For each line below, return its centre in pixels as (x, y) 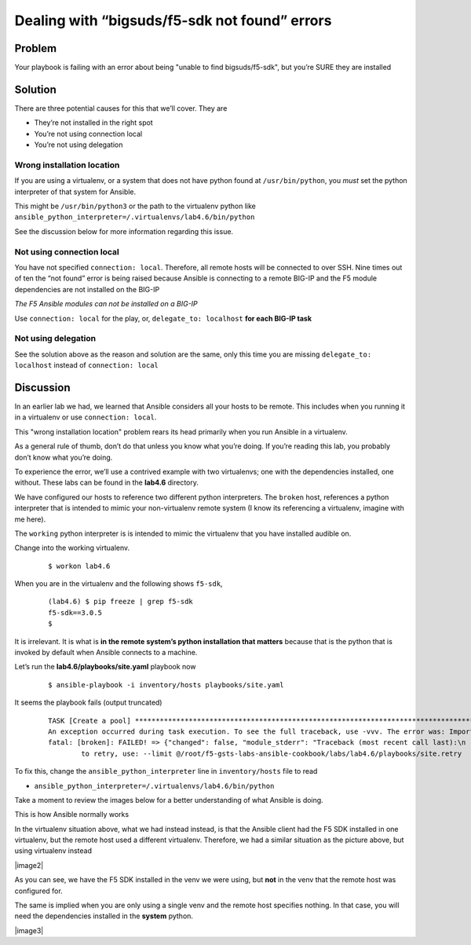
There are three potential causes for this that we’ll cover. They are (121, 108)
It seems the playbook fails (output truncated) (88, 702)
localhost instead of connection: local (86, 365)
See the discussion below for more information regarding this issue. (124, 231)
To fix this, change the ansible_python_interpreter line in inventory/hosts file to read (166, 771)
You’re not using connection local (88, 134)
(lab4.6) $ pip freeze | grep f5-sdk (121, 602)
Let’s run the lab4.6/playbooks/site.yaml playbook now (105, 667)
